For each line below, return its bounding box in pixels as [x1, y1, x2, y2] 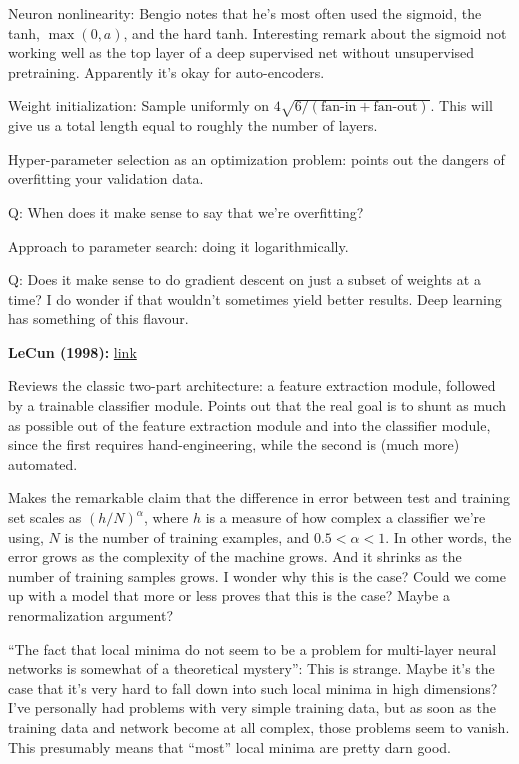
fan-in [320, 100, 357, 115]
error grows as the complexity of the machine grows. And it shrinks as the [8, 546, 462, 567]
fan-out [373, 100, 418, 115]
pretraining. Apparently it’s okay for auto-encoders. [8, 61, 325, 82]
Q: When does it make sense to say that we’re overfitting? [8, 201, 364, 222]
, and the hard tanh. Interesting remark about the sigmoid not [123, 22, 507, 43]
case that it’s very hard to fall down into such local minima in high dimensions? [8, 677, 498, 698]
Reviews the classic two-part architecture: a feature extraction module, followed [8, 375, 496, 396]
